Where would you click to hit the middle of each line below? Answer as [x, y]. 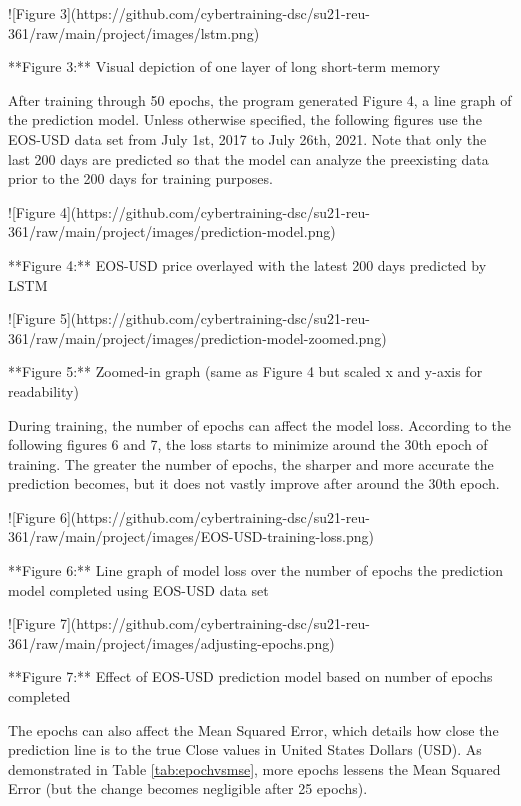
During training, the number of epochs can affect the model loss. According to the [260, 424]
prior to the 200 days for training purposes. [140, 178]
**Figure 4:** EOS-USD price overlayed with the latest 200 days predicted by [247, 264]
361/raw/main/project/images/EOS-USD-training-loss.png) [191, 536]
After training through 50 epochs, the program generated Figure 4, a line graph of [260, 99]
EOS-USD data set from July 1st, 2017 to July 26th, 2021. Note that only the [247, 138]
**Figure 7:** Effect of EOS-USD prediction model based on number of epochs [250, 676]
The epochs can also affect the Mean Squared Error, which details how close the [253, 729]
